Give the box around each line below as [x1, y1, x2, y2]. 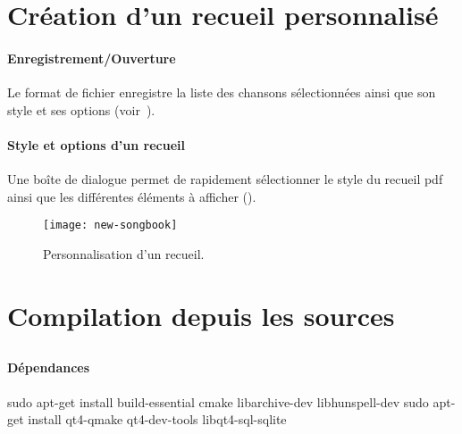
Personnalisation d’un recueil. [43, 245, 205, 263]
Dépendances [7, 358, 90, 377]
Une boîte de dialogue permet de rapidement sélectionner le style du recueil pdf [7, 170, 443, 188]
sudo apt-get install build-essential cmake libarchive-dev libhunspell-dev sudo [7, 392, 429, 411]
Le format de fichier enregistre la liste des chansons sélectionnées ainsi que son [7, 83, 436, 102]
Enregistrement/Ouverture [7, 48, 176, 67]
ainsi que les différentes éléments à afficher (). [7, 187, 256, 205]
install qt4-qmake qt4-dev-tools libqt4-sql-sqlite [28, 410, 287, 429]
